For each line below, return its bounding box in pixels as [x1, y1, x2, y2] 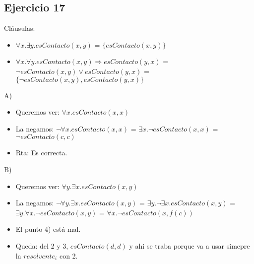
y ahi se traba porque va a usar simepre [129, 240, 250, 251]
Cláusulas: [4, 23, 35, 33]
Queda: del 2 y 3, [15, 240, 68, 251]
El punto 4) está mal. [15, 224, 81, 234]
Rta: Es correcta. [15, 147, 67, 158]
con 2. [59, 250, 78, 261]
